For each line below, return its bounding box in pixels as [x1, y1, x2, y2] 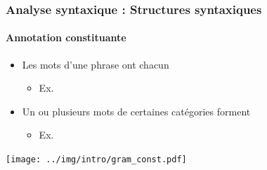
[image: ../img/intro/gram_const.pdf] [6, 155, 187, 165]
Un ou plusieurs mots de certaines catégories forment [22, 104, 251, 118]
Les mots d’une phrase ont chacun [22, 57, 169, 71]
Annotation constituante [6, 30, 126, 45]
